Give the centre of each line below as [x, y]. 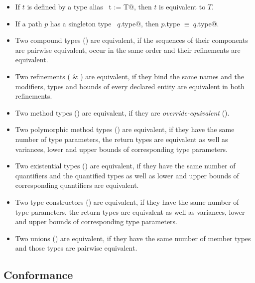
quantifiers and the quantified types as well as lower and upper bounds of [127, 175]
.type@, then [139, 23]
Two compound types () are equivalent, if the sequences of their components [131, 40]
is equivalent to [182, 6]
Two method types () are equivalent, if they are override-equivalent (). [122, 112]
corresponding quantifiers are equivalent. [77, 185]
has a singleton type [81, 23]
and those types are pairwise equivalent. [76, 248]
